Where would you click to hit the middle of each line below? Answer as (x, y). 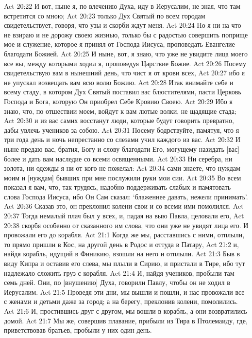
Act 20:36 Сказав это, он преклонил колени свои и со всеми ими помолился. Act (124, 206)
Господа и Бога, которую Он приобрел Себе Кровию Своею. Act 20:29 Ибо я (118, 101)
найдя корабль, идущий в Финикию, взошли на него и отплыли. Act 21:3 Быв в (122, 254)
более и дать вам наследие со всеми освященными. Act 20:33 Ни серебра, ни (118, 158)
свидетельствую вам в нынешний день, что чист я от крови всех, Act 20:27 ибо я (125, 73)
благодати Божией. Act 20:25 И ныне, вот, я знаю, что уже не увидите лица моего (126, 53)
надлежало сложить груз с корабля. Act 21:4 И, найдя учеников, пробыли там (119, 273)
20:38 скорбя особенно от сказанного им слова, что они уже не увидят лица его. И (126, 225)
